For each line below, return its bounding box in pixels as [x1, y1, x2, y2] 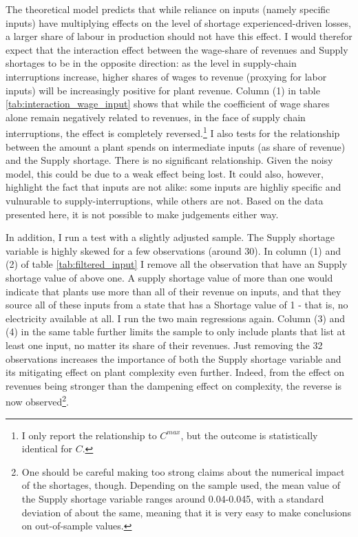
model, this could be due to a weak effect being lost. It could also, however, [6, 166, 324, 180]
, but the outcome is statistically [180, 428, 318, 442]
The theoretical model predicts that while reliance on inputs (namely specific [6, 2, 330, 16]
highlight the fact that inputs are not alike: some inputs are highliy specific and [6, 180, 341, 194]
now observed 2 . [6, 392, 69, 408]
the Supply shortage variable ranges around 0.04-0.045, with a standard [21, 491, 324, 505]
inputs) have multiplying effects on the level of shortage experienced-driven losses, [6, 15, 351, 30]
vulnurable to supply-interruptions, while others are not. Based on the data [6, 193, 324, 207]
